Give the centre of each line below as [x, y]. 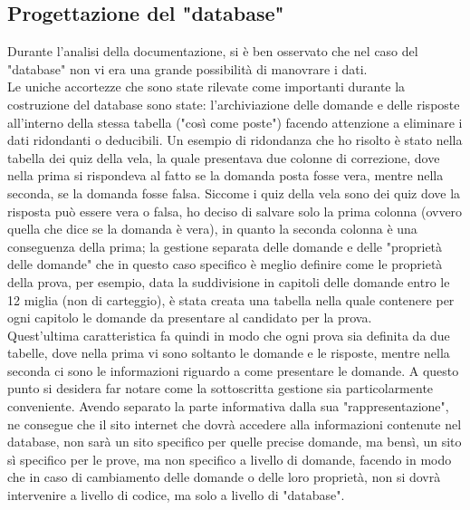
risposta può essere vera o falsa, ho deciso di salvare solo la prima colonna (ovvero [235, 211]
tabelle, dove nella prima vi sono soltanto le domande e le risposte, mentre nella [229, 353]
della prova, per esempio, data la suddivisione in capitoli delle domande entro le [229, 281]
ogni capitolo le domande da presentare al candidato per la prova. [190, 318]
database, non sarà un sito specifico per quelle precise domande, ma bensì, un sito [235, 442]
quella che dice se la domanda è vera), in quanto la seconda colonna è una [212, 229]
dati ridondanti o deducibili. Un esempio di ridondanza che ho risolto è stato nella [235, 140]
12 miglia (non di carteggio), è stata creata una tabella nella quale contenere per [231, 299]
